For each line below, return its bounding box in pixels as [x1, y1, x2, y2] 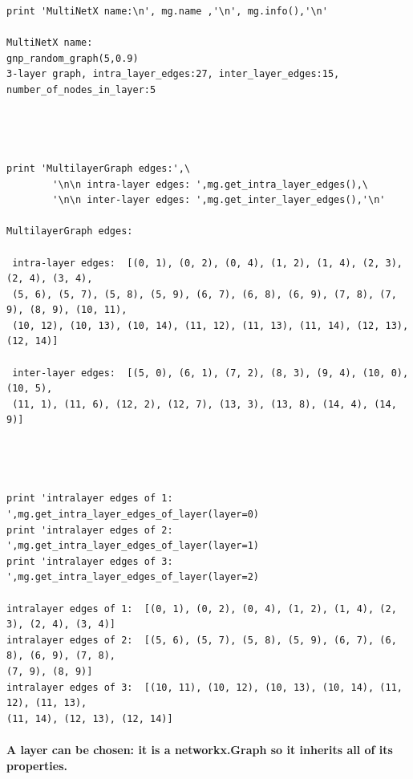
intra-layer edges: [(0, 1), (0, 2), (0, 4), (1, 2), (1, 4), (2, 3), [12, 257, 403, 269]
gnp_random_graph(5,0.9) [6, 52, 139, 64]
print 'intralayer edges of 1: [6, 493, 173, 505]
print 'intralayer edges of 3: [6, 555, 173, 567]
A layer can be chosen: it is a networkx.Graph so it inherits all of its [6, 740, 393, 757]
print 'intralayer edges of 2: [6, 524, 173, 536]
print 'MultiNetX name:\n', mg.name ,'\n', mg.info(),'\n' [6, 6, 328, 17]
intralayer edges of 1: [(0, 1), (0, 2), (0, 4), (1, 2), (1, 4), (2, [6, 603, 397, 615]
